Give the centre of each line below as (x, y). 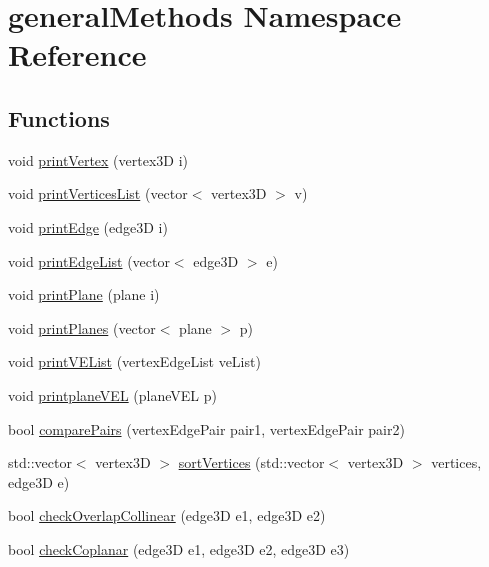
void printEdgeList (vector (89, 260)
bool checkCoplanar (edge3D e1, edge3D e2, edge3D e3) (179, 548)
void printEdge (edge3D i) (88, 226)
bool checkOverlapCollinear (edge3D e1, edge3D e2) (167, 515)
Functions (59, 117)
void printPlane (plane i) (84, 294)
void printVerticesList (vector (98, 193)
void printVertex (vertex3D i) (98, 159)
